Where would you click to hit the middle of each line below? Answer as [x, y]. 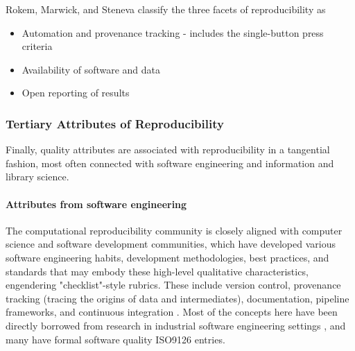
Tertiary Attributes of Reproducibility [115, 123]
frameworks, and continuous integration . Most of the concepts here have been [172, 312]
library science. [37, 177]
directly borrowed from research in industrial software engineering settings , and [176, 325]
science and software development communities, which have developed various [171, 244]
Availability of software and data [91, 69]
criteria [37, 46]
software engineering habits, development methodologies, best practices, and [167, 257]
